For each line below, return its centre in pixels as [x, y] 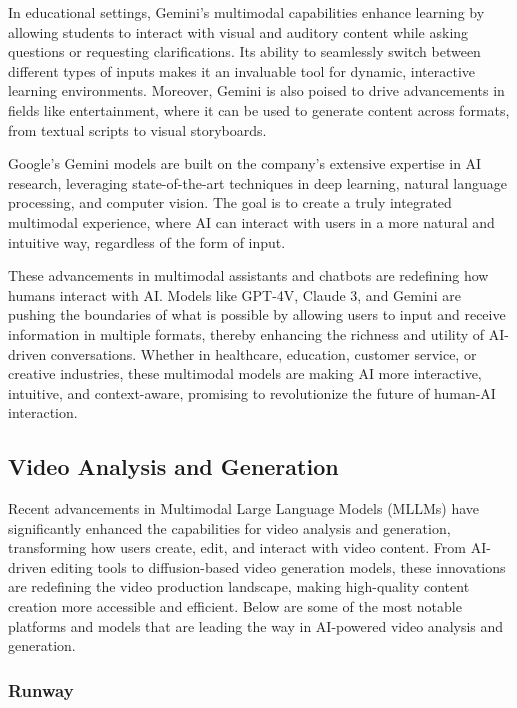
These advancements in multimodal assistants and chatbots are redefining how [248, 275]
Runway [41, 689]
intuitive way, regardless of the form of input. [147, 241]
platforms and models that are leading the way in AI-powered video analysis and [256, 625]
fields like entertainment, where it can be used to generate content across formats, [259, 109]
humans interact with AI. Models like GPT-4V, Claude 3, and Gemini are [234, 294]
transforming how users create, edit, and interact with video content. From [237, 547]
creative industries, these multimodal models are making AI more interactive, [245, 373]
